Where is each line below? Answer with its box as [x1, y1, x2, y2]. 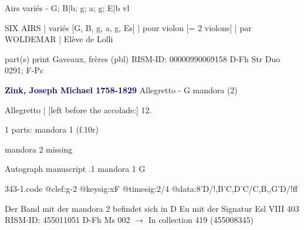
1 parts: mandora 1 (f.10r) [5, 123, 99, 136]
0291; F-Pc [5, 64, 44, 76]
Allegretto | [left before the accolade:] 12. [5, 103, 152, 116]
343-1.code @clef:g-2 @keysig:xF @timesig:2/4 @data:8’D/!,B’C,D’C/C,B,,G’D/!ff [5, 182, 298, 194]
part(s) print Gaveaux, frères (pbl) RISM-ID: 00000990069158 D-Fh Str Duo [5, 52, 281, 65]
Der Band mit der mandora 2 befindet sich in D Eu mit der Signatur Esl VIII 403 [5, 202, 299, 214]
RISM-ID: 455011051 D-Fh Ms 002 [5, 214, 130, 226]
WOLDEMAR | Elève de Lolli [5, 33, 113, 45]
